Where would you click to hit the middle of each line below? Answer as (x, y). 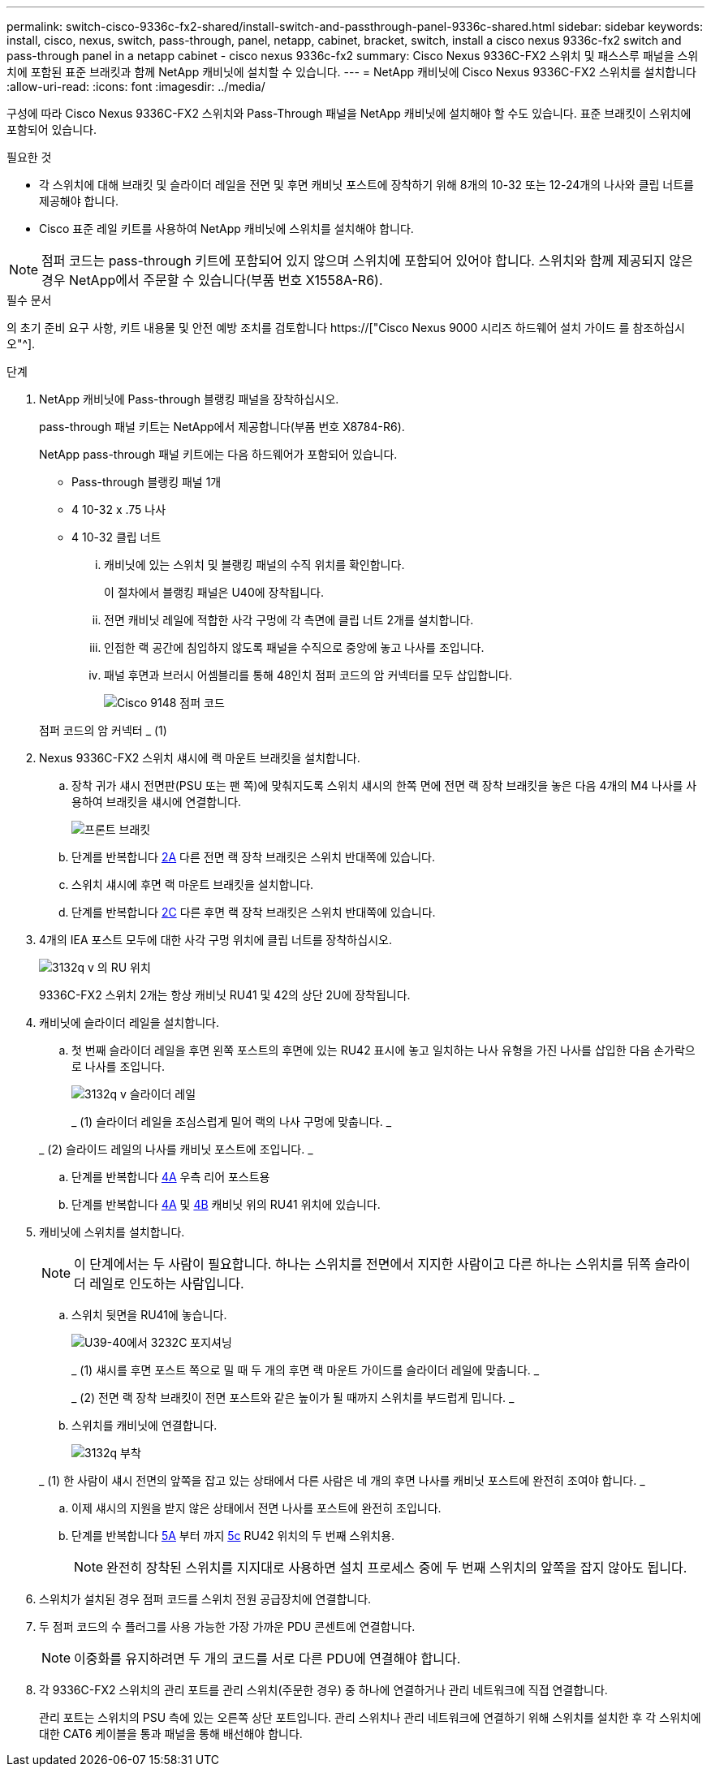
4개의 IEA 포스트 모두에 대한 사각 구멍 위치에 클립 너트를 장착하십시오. (215, 940)
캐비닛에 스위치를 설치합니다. (112, 1232)
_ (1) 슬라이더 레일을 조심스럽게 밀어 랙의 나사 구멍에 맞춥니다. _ (232, 1122)
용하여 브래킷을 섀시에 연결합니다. (157, 802)
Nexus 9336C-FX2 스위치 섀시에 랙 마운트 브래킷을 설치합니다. (200, 758)
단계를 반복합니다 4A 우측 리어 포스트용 (171, 1177)
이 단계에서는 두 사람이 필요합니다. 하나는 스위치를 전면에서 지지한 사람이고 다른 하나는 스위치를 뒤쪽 (362, 1264)
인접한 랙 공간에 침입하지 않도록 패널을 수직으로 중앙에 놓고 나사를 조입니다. (294, 647)
